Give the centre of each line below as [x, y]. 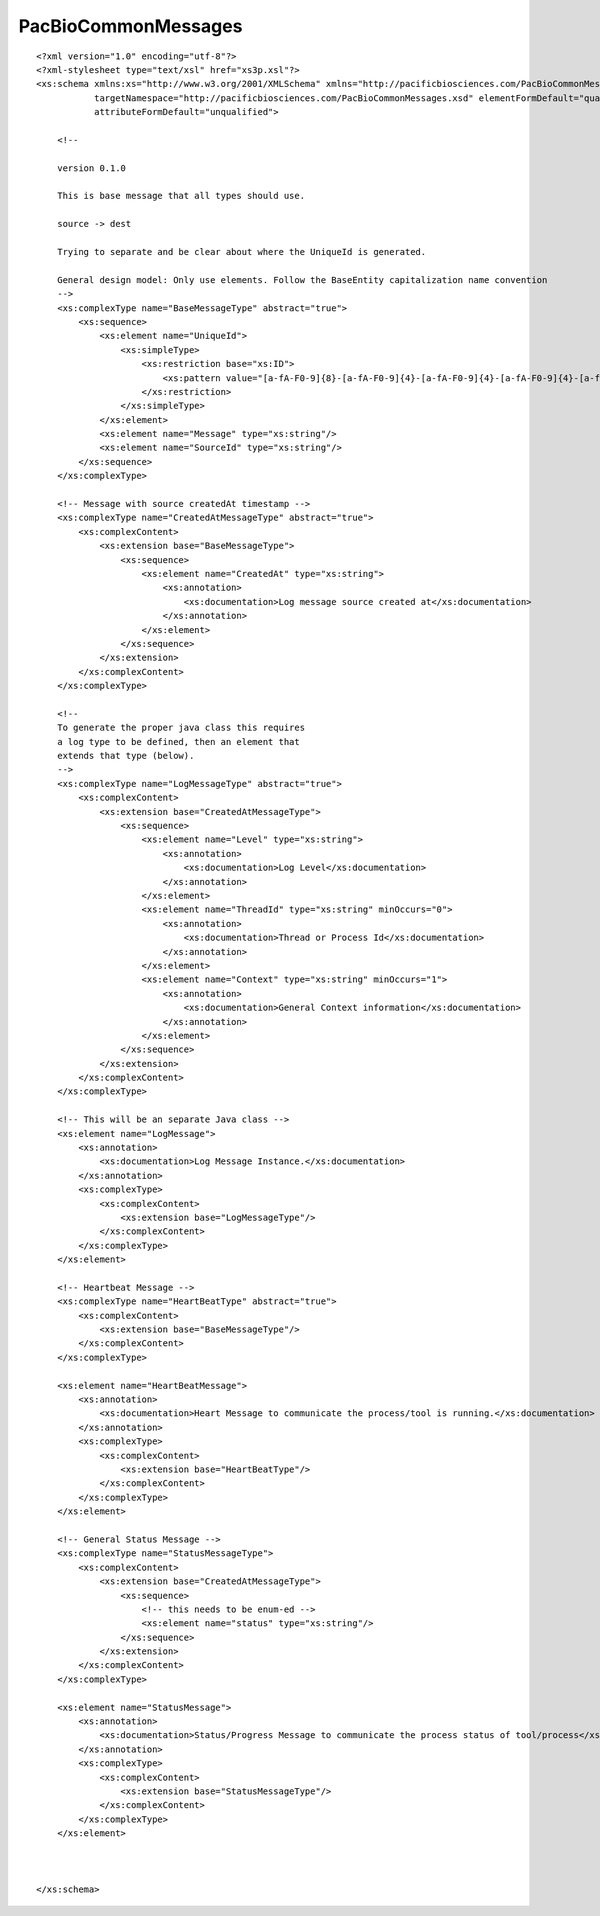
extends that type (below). [125, 756]
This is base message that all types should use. [180, 196]
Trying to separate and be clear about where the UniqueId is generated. [241, 252]
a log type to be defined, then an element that [178, 741]
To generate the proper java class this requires [180, 728]
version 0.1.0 [91, 168]
